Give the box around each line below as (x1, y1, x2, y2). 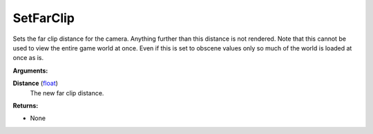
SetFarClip (12, 10, 75, 26)
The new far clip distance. (30, 88, 104, 97)
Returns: (12, 101, 39, 110)
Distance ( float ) (12, 79, 59, 88)
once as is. (12, 54, 44, 62)
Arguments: (12, 66, 48, 75)
